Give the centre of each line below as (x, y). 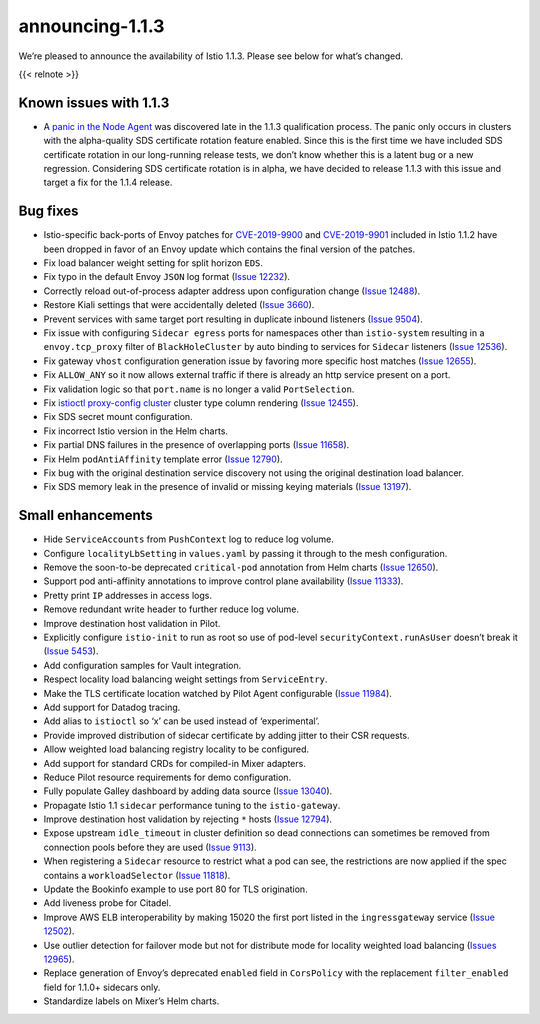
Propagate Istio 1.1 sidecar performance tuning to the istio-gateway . (192, 805)
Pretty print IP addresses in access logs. (127, 595)
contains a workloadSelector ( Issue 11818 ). (137, 875)
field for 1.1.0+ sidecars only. (102, 987)
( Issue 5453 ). (71, 651)
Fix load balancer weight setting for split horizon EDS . (153, 263)
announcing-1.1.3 (91, 26)
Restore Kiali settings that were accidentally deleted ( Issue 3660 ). (179, 305)
